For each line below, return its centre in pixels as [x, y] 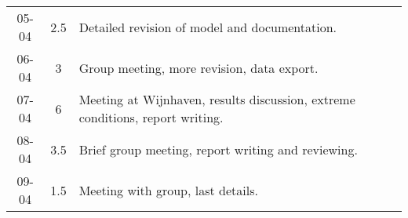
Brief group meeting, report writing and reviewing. [218, 149]
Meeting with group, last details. [168, 190]
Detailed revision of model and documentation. [208, 27]
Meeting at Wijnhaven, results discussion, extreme [217, 99]
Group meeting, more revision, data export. [199, 67]
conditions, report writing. [151, 117]
